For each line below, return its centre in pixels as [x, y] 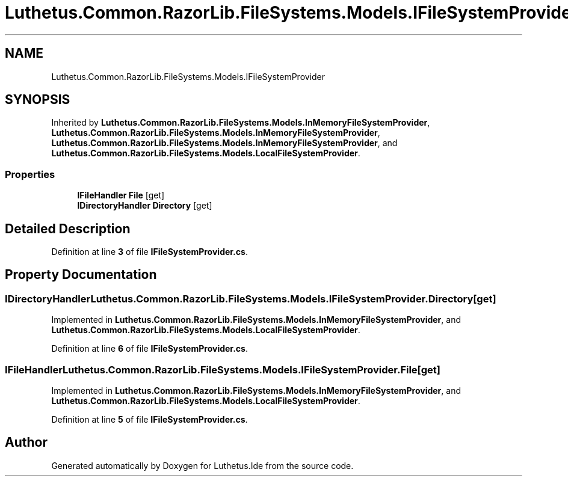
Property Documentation [81, 275]
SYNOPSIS [38, 100]
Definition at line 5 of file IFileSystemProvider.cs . [150, 419]
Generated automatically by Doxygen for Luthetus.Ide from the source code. [202, 465]
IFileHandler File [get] [121, 195]
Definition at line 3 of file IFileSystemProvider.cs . [150, 252]
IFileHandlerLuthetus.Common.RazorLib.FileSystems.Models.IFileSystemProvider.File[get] [223, 369]
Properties [30, 174]
